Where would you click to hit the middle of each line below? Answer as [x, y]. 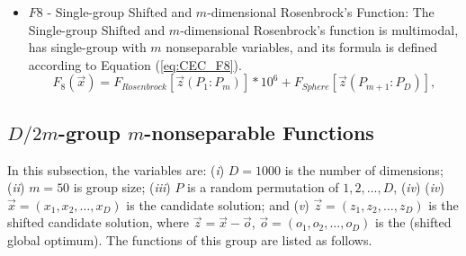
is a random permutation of [263, 187]
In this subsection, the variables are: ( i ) [116, 169]
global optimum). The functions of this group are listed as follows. [190, 239]
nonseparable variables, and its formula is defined [302, 47]
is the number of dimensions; [364, 169]
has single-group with [87, 47]
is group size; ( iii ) [122, 187]
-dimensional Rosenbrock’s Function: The [321, 12]
